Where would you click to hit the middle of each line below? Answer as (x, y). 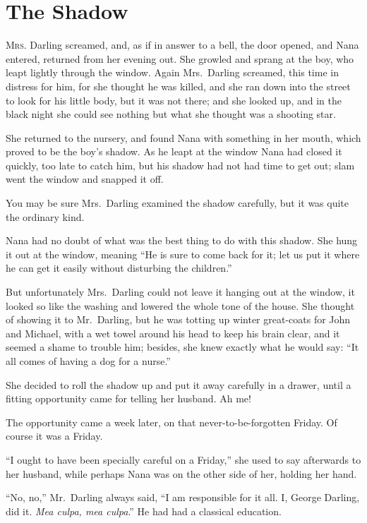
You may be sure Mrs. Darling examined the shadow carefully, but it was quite (178, 203)
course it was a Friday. (54, 436)
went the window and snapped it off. (85, 179)
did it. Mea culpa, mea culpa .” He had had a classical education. (144, 511)
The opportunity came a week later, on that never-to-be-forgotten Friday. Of (172, 422)
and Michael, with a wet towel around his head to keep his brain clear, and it (173, 333)
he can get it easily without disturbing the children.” (119, 268)
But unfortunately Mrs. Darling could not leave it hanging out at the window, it (180, 292)
